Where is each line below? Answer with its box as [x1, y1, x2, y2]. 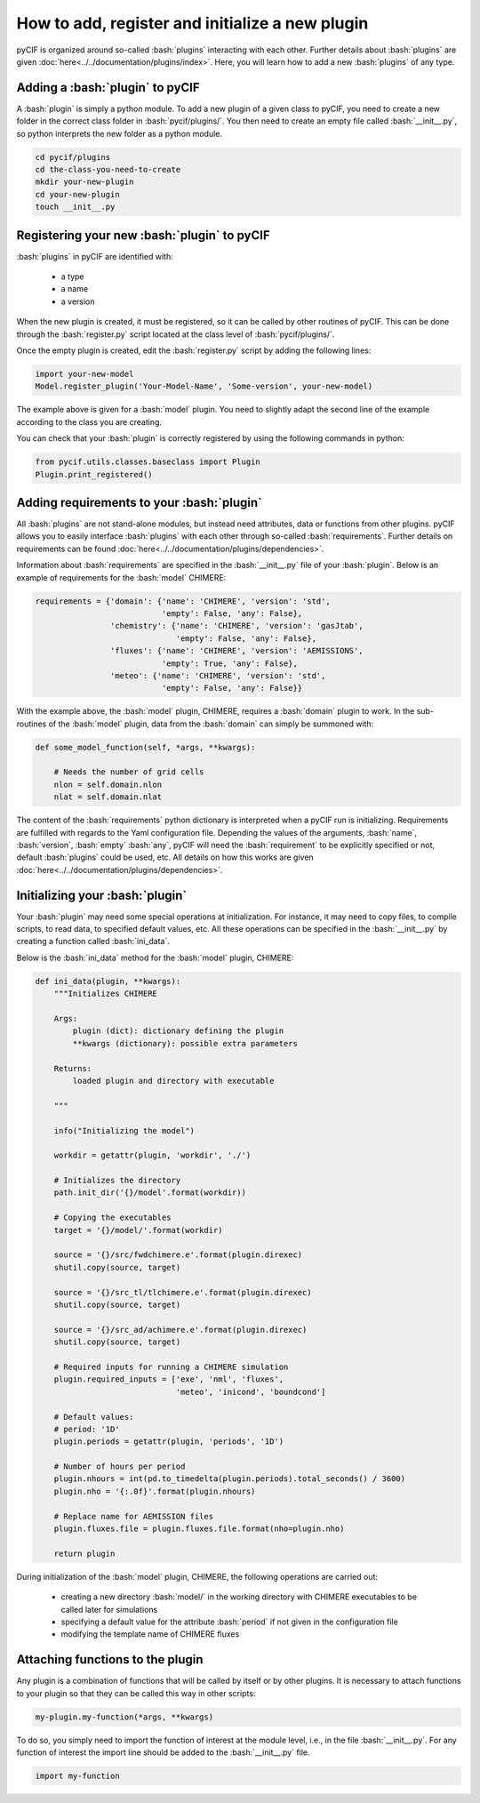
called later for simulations [60, 1604, 158, 1615]
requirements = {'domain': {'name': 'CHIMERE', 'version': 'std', [35, 596, 331, 606]
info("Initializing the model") [53, 1126, 196, 1135]
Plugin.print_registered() [35, 469, 153, 479]
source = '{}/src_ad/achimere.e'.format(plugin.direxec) [53, 1325, 308, 1334]
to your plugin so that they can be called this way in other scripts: [16, 1687, 256, 1698]
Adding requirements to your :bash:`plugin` [16, 494, 262, 510]
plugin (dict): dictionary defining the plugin [72, 1026, 284, 1036]
